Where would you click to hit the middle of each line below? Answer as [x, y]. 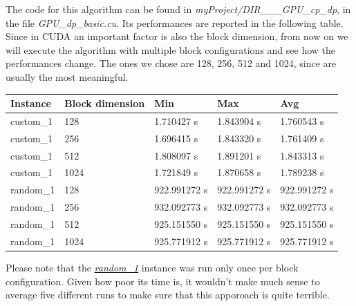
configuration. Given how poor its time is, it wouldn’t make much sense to [163, 281]
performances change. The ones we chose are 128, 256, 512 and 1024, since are [171, 63]
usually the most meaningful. [67, 76]
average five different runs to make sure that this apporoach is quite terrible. [168, 295]
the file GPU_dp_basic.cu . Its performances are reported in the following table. [175, 22]
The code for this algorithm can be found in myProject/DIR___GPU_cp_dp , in [178, 9]
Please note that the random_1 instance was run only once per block [152, 267]
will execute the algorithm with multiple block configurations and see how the [171, 49]
